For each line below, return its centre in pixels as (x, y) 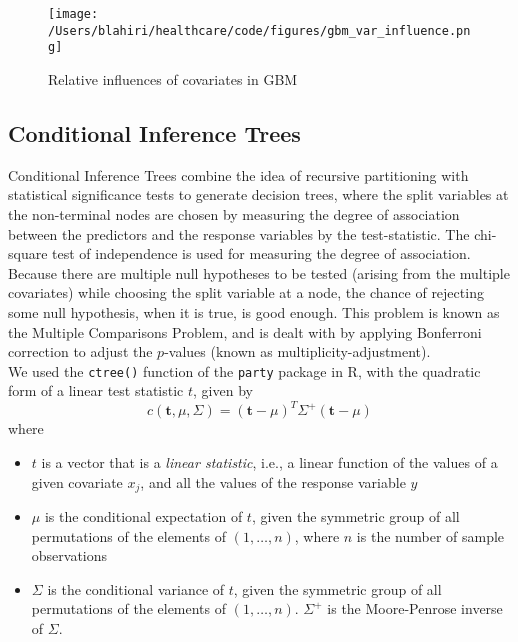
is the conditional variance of (136, 588)
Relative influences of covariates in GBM (173, 78)
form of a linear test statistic (96, 390)
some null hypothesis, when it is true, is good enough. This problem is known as (254, 311)
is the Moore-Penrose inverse (415, 608)
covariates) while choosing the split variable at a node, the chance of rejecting (246, 292)
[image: (73, 14)
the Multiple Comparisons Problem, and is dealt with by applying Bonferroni (245, 331)
